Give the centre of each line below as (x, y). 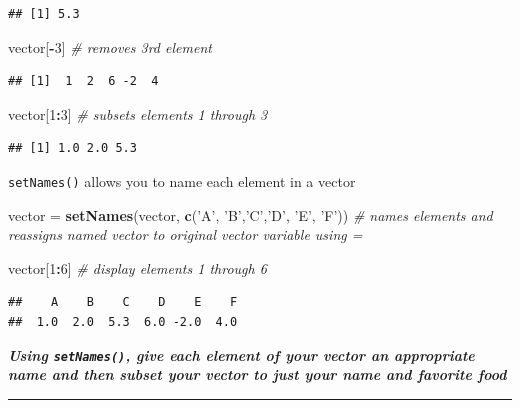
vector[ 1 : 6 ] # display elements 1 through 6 (137, 267)
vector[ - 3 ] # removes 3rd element (110, 46)
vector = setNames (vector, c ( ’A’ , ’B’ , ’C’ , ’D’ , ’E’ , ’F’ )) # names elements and (250, 214)
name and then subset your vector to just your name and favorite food (257, 374)
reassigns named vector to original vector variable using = (185, 234)
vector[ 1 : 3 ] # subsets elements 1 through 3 (138, 113)
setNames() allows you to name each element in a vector (182, 180)
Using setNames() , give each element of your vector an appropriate (241, 354)
